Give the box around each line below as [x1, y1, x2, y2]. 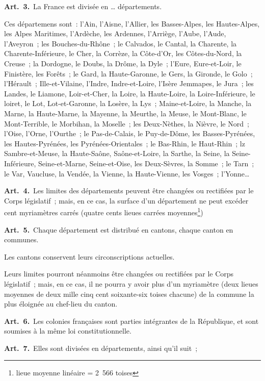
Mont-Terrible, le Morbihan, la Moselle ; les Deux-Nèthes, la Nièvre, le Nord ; [4, 118, 249, 129]
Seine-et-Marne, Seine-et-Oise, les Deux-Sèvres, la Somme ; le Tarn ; [38, 158, 254, 168]
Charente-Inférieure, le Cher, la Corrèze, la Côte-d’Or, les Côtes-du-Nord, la [4, 48, 242, 59]
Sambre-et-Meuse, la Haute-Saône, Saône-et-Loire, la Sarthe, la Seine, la [4, 148, 230, 159]
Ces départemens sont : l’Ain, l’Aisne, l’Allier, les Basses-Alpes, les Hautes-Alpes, [4, 18, 260, 29]
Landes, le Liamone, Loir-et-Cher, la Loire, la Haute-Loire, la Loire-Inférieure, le [4, 88, 255, 98]
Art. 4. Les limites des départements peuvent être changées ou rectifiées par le [4, 185, 254, 196]
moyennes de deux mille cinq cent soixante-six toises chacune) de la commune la [4, 288, 254, 299]
